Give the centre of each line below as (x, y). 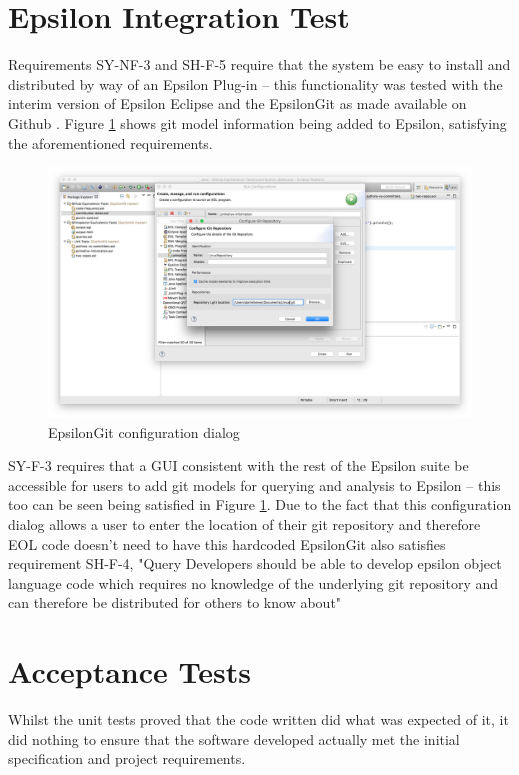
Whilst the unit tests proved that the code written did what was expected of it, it (258, 719)
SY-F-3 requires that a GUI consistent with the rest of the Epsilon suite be (238, 465)
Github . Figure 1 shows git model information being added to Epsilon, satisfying (257, 122)
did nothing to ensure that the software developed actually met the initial (234, 738)
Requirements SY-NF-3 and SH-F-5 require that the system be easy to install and (259, 64)
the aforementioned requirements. (110, 142)
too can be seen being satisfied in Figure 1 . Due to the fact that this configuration (260, 504)
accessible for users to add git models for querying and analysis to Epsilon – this (254, 484)
